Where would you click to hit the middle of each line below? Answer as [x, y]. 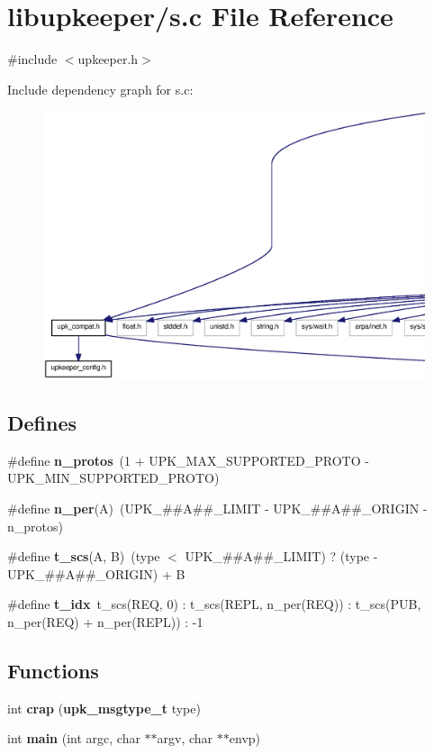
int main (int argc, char [74, 738]
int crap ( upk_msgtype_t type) [104, 708]
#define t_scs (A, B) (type [84, 556]
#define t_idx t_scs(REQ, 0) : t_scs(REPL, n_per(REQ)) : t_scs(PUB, [214, 604]
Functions [53, 670]
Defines [42, 422]
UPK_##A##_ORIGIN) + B [96, 573]
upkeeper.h [108, 59]
